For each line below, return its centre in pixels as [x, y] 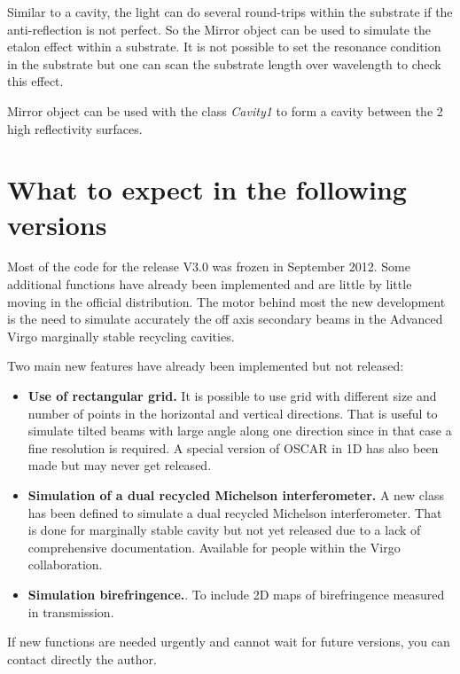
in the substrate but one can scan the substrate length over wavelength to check [224, 63]
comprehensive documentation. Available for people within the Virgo [214, 547]
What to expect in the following [207, 189]
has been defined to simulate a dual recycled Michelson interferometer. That [235, 512]
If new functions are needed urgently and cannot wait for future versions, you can [229, 642]
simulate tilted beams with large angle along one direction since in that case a [240, 431]
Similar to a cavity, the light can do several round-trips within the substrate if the [230, 12]
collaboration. [65, 564]
